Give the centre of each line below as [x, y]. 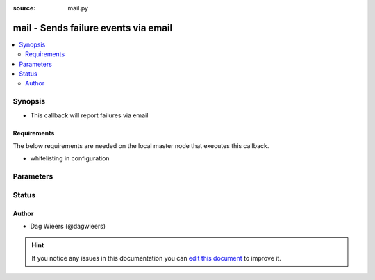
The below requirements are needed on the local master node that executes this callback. [141, 146]
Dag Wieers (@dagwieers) [68, 226]
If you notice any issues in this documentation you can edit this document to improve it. [156, 258]
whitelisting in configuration [70, 158]
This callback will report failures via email [89, 115]
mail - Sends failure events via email [93, 28]
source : [24, 8]
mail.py [78, 8]
